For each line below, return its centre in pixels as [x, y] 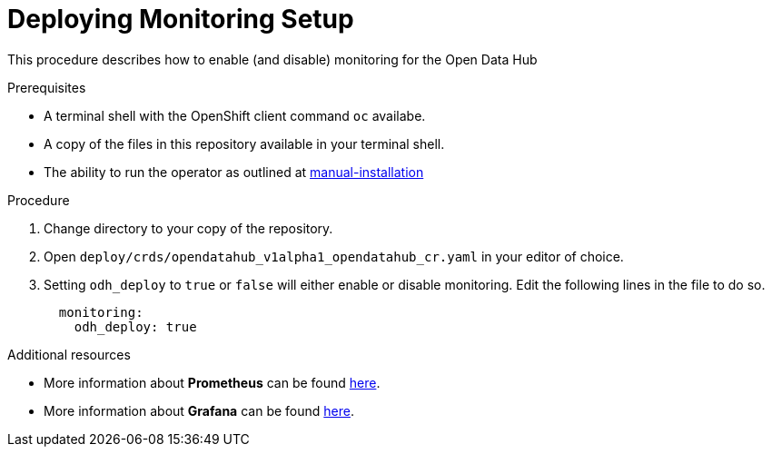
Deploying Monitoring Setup [181, 19]
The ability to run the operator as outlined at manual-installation [234, 172]
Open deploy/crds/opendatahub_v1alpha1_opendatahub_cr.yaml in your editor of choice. [334, 256]
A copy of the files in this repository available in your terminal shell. [244, 143]
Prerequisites [47, 87]
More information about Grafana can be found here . [199, 410]
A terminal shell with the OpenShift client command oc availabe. [235, 115]
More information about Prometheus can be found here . [212, 382]
